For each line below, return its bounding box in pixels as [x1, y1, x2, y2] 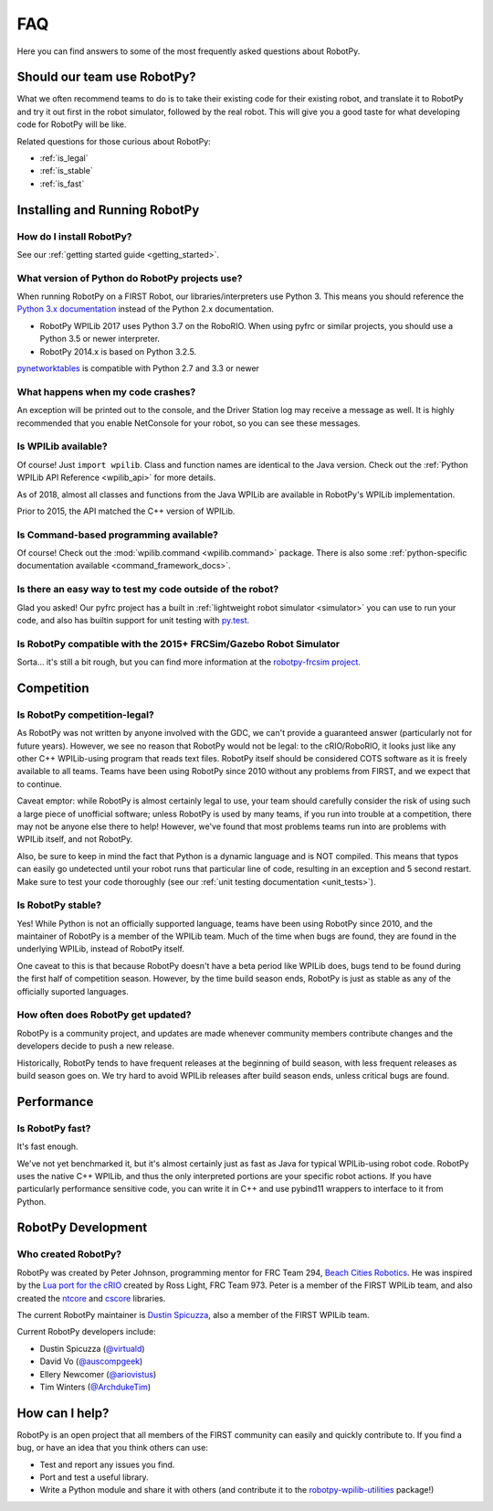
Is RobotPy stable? [16, 899, 102, 911]
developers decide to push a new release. [16, 1040, 175, 1051]
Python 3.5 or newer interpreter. [39, 334, 160, 345]
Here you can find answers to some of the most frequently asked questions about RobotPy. [16, 46, 361, 57]
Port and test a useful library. [39, 1472, 150, 1483]
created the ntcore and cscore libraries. [16, 1293, 166, 1304]
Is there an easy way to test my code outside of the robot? [16, 583, 279, 596]
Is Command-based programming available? [16, 528, 219, 541]
